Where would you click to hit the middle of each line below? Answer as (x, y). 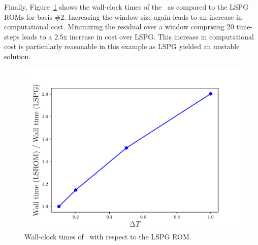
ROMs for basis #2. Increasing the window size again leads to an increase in (123, 16)
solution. (18, 56)
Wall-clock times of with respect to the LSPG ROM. (108, 237)
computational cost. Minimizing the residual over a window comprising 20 (119, 27)
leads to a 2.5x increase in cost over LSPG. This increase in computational (138, 36)
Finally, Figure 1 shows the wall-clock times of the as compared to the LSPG (126, 7)
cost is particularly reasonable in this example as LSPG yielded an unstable (122, 46)
